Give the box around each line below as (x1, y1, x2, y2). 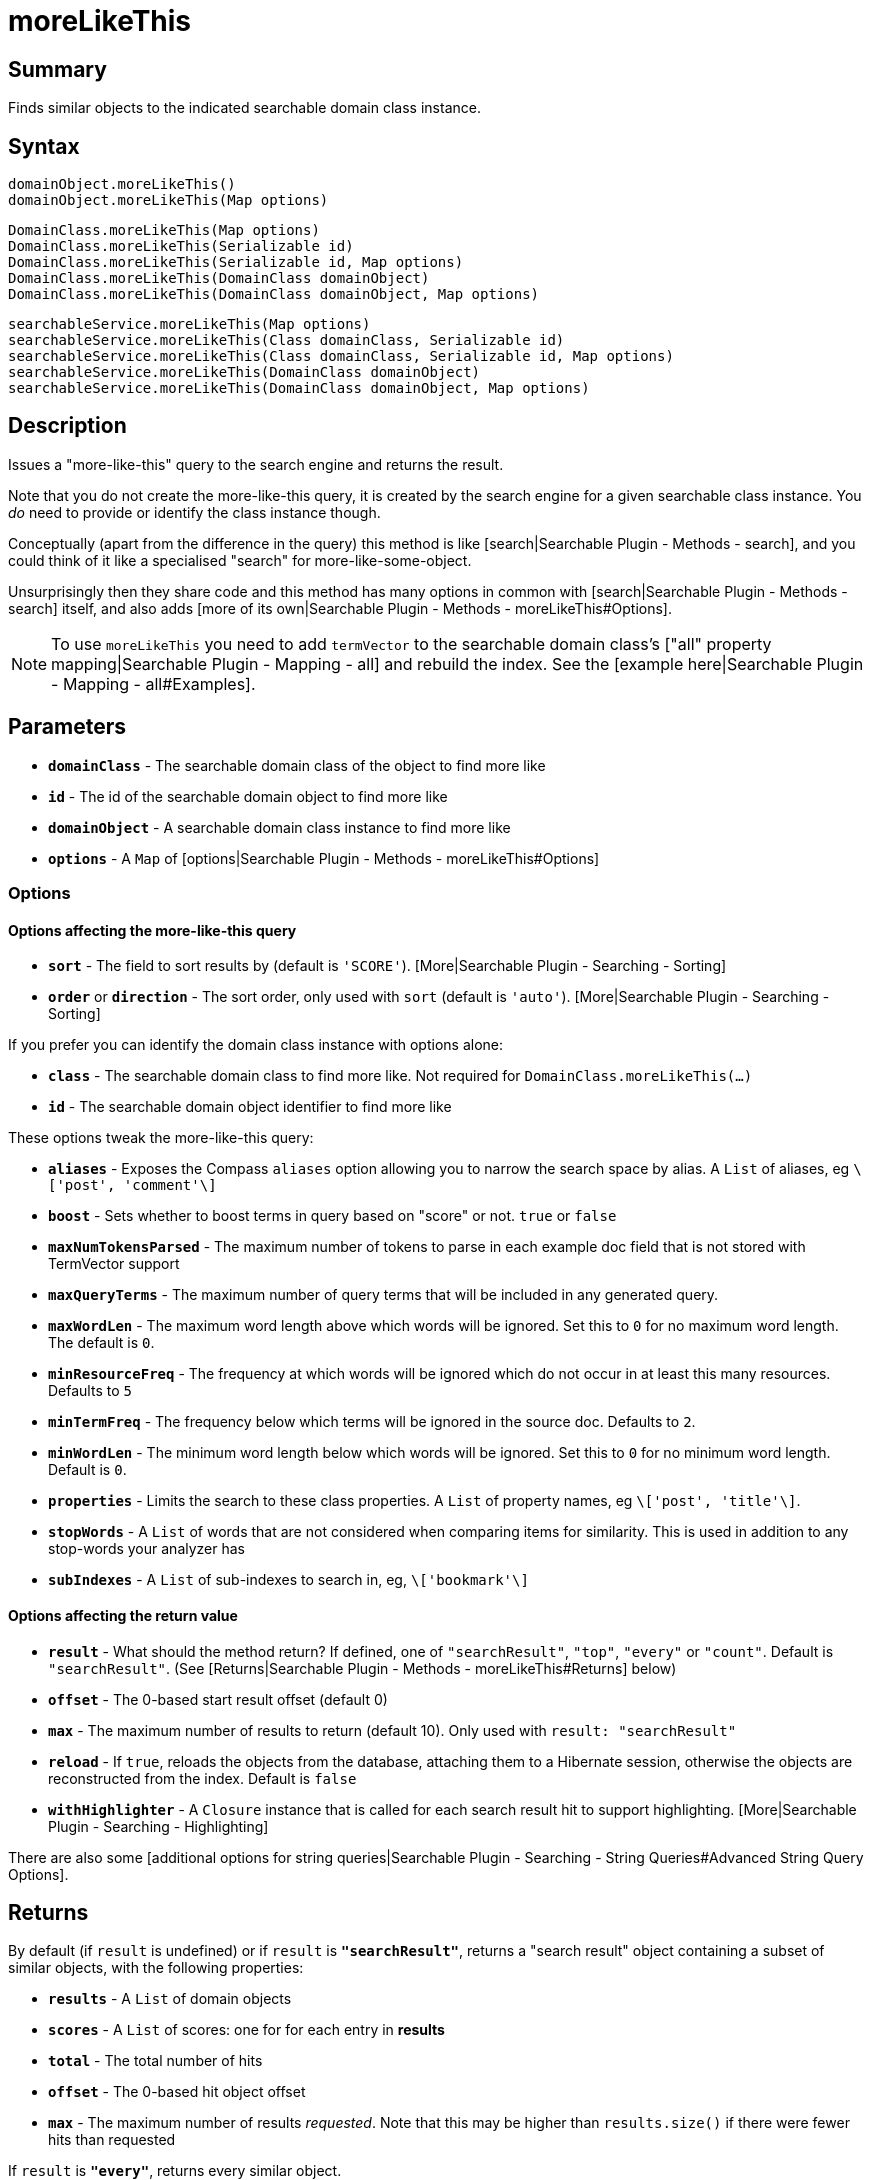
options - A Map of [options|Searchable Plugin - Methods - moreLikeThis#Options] (48, 849, 600, 867)
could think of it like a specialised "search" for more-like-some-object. (8, 551, 472, 569)
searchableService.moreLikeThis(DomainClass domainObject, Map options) (8, 380, 590, 397)
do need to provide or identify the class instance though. (8, 503, 381, 521)
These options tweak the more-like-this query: (8, 1129, 314, 1147)
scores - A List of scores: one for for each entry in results (48, 2021, 445, 2039)
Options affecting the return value (8, 1606, 238, 1624)
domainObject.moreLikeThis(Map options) (8, 192, 329, 209)
